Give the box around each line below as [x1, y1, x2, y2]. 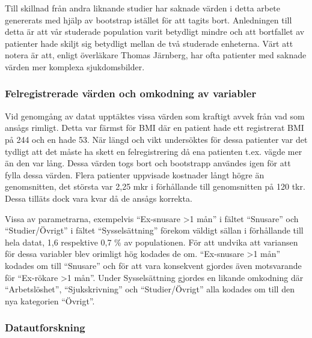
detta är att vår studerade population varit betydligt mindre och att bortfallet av [5, 25, 305, 38]
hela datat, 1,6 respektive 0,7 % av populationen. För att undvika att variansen [5, 235, 298, 248]
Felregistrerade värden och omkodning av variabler [5, 86, 257, 101]
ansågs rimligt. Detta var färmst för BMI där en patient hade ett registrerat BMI [5, 121, 304, 134]
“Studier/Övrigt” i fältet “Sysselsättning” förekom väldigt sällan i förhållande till [5, 224, 304, 237]
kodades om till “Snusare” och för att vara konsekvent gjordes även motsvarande [5, 259, 302, 271]
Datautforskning [5, 320, 85, 335]
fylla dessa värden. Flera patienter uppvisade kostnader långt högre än [5, 168, 265, 181]
